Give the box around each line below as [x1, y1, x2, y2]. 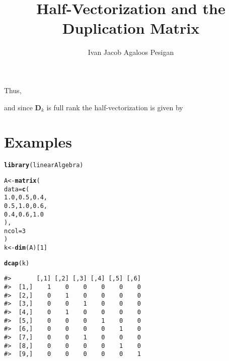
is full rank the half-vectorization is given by [46, 102, 183, 112]
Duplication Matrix [62, 18, 200, 38]
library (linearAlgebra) [4, 162, 84, 169]
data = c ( [4, 185, 30, 193]
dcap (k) [4, 259, 30, 267]
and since [4, 102, 33, 112]
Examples [4, 131, 72, 152]
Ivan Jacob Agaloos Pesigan [88, 47, 174, 57]
